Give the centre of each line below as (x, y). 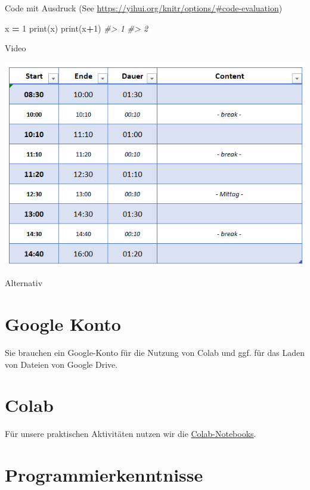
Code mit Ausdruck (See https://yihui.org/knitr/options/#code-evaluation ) (144, 8)
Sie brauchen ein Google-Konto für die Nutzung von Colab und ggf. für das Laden (155, 352)
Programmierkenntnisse (104, 475)
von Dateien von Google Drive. (61, 364)
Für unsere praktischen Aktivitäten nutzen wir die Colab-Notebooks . (131, 434)
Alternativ (24, 283)
